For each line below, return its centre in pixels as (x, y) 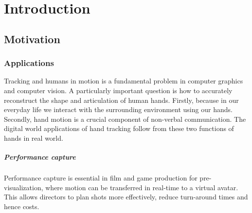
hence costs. (22, 206)
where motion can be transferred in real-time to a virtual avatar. (142, 187)
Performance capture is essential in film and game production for (101, 178)
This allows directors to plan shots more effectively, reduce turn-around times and (126, 197)
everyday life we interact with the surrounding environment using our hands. (118, 109)
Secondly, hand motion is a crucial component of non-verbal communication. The (125, 119)
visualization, (24, 187)
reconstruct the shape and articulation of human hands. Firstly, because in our (121, 100)
